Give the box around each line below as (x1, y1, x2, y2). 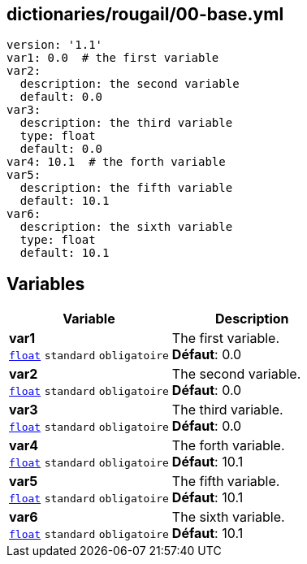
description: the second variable (19, 77, 240, 91)
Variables (6, 273, 85, 294)
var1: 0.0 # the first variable (6, 51, 219, 65)
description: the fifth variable (19, 181, 233, 195)
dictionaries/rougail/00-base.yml (6, 4, 284, 24)
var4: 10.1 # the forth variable (6, 155, 226, 169)
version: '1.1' (6, 38, 103, 52)
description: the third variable (19, 116, 233, 130)
